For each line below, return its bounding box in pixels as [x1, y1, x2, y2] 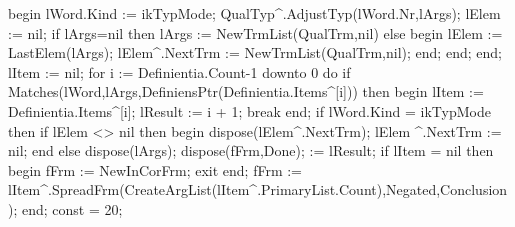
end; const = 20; [21, 198, 123, 219]
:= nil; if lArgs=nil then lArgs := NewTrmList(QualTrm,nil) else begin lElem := [8, 22, 503, 43]
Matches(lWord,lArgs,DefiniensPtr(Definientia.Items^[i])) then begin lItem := [8, 81, 484, 102]
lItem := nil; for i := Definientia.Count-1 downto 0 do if [8, 61, 351, 82]
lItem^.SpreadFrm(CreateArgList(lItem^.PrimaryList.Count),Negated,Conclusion [8, 179, 508, 200]
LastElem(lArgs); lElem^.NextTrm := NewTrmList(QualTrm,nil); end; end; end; [8, 42, 502, 63]
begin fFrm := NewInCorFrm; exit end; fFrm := [8, 159, 302, 180]
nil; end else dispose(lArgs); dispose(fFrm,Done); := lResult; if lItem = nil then [8, 140, 494, 161]
